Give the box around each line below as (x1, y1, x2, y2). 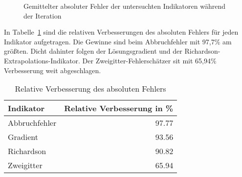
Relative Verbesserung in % (64, 102, 174, 114)
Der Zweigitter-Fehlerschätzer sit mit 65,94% (82, 55, 217, 65)
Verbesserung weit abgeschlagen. (4, 65, 101, 75)
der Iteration (23, 10, 62, 20)
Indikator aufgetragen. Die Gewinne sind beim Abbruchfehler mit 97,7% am (4, 36, 232, 46)
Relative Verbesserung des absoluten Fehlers (15, 83, 166, 95)
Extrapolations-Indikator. (4, 55, 80, 65)
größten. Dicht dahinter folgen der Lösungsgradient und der (4, 46, 182, 56)
